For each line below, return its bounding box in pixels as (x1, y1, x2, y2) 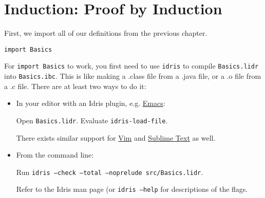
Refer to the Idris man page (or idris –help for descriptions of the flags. (16, 184, 248, 194)
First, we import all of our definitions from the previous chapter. (4, 28, 207, 38)
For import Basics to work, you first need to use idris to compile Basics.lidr (4, 60, 259, 71)
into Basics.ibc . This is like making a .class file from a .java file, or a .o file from (4, 71, 261, 81)
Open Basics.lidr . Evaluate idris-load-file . (16, 115, 168, 125)
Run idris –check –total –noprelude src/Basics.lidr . (16, 166, 203, 177)
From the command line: (16, 149, 94, 160)
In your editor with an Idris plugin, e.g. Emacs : (16, 98, 165, 108)
